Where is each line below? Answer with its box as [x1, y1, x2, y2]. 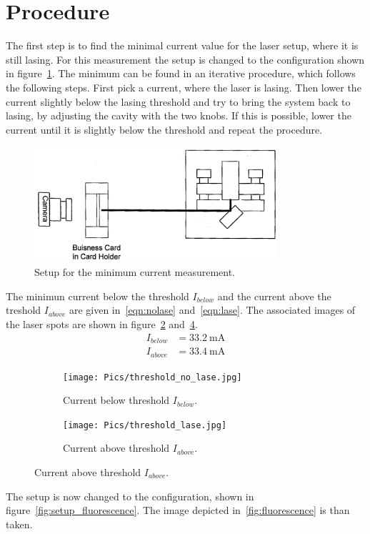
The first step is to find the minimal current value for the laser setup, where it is [6, 38, 359, 53]
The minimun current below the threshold [6, 288, 189, 303]
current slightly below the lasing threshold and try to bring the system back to [6, 94, 351, 109]
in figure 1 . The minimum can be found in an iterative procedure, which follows [6, 66, 356, 81]
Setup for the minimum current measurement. [34, 264, 236, 280]
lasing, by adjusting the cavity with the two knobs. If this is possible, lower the [6, 108, 351, 123]
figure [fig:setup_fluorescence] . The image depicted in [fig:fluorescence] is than [6, 503, 350, 518]
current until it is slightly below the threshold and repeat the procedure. [6, 122, 323, 137]
